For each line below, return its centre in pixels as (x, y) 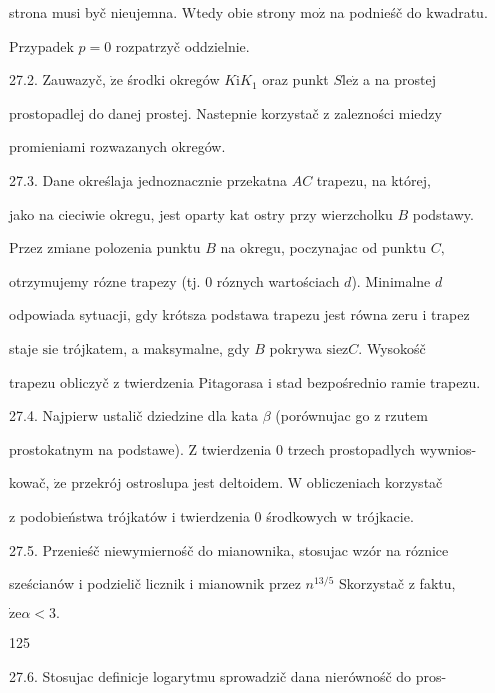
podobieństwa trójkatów (93, 515)
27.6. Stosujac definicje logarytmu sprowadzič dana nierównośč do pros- (228, 675)
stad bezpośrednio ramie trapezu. (378, 381)
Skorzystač (371, 583)
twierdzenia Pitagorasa (194, 381)
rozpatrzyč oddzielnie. (182, 45)
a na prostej (399, 79)
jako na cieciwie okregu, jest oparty (117, 213)
